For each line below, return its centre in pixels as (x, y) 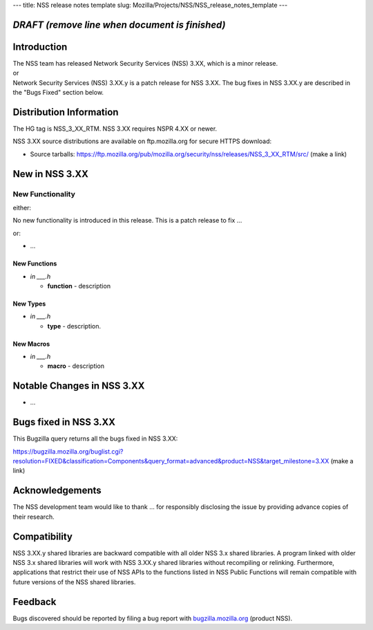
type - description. (74, 326)
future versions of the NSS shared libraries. (74, 582)
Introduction (40, 47)
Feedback (35, 602)
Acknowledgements (57, 491)
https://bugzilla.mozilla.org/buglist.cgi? (68, 451)
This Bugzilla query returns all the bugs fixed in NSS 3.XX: (95, 438)
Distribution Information (66, 112)
